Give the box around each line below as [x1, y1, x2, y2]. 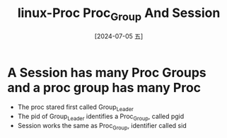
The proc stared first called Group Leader [17, 103, 134, 113]
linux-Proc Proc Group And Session [17, 5, 221, 23]
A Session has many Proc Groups [7, 64, 206, 81]
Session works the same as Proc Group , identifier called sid [17, 121, 187, 132]
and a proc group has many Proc [7, 79, 202, 96]
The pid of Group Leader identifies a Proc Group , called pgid [17, 112, 185, 122]
